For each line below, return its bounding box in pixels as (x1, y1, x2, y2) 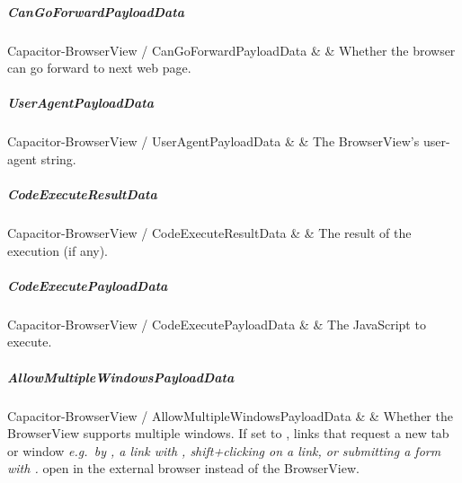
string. (40, 149, 76, 168)
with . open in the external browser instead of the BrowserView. (7, 459, 360, 478)
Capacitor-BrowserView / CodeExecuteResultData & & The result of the (7, 224, 412, 242)
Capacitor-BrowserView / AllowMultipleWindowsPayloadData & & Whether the (7, 406, 453, 425)
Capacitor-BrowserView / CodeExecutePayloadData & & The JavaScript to (7, 314, 426, 333)
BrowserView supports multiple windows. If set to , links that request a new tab (7, 424, 449, 443)
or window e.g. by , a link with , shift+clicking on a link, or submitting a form (7, 441, 441, 460)
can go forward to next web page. (7, 58, 191, 77)
